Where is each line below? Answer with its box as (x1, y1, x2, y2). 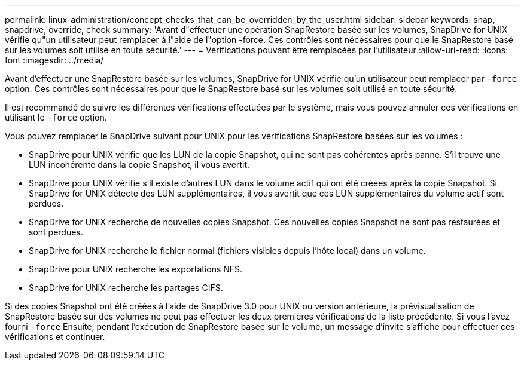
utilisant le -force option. (5, 112, 107, 122)
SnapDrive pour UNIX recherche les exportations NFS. (29, 264, 243, 274)
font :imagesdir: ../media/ (5, 55, 104, 65)
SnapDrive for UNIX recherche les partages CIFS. (29, 283, 223, 293)
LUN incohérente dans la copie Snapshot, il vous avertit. (29, 160, 250, 170)
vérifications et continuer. (5, 332, 105, 342)
